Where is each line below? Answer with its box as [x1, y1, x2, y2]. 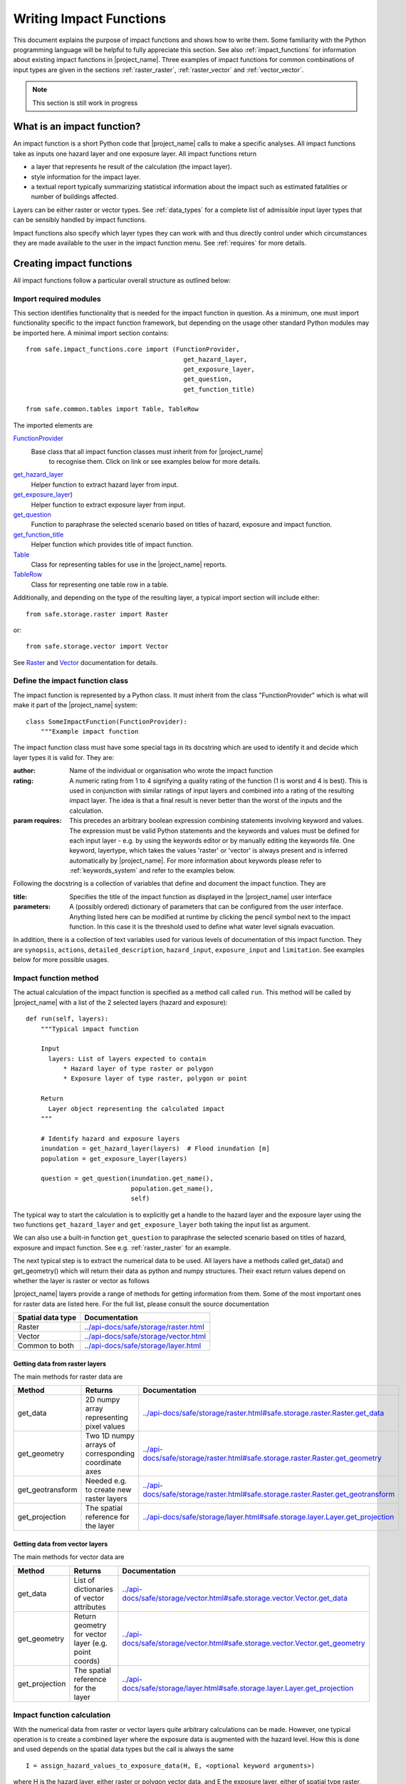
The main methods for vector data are [13, 1553, 125, 1561]
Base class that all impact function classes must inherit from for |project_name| [31, 447, 264, 456]
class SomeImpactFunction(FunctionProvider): [26, 717, 188, 726]
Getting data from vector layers [13, 1540, 108, 1549]
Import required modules [13, 293, 101, 303]
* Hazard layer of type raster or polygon [63, 1065, 214, 1073]
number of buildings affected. [31, 193, 118, 201]
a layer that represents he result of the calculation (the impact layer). [31, 163, 232, 171]
